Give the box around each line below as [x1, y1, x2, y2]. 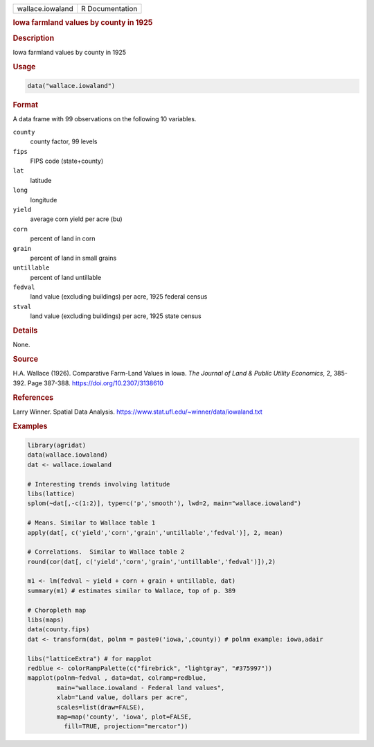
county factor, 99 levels [30, 137, 98, 146]
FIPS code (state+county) [30, 157, 104, 165]
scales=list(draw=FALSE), [56, 703, 145, 711]
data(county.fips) [27, 626, 90, 633]
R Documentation [80, 4, 138, 13]
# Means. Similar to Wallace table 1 [27, 519, 156, 527]
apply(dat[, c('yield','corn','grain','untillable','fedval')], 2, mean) [27, 529, 283, 536]
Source [12, 354, 39, 364]
